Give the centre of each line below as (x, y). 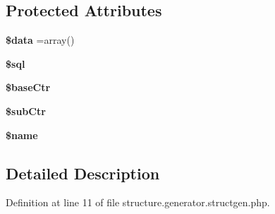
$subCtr (26, 111)
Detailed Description (83, 173)
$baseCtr (28, 87)
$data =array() (40, 40)
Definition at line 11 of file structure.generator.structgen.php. (138, 202)
